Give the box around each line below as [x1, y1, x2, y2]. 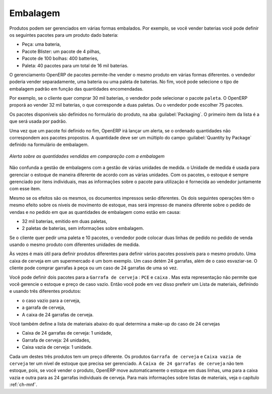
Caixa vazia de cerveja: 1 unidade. [22, 344, 93, 350]
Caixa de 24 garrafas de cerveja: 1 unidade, [22, 330, 113, 336]
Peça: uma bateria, [22, 41, 61, 47]
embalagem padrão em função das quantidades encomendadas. [9, 86, 144, 92]
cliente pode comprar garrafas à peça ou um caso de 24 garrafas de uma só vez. [9, 265, 178, 271]
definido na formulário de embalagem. [9, 141, 89, 148]
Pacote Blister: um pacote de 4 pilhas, [22, 48, 101, 54]
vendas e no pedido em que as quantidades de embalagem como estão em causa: [9, 209, 181, 215]
